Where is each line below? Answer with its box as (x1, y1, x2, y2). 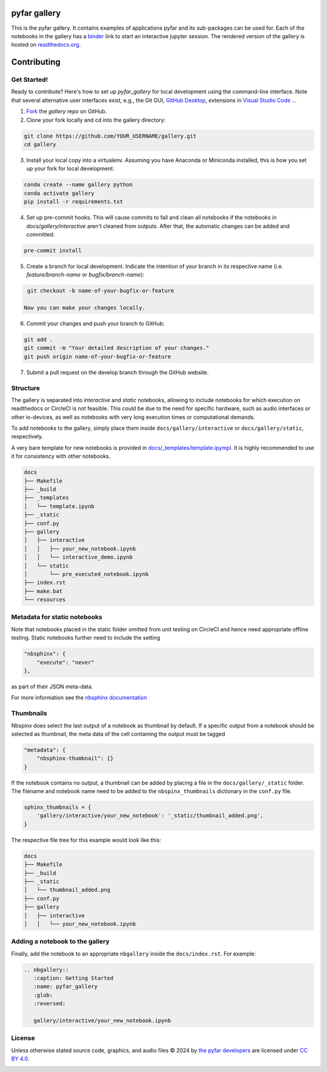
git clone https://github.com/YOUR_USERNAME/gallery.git (24, 132, 197, 139)
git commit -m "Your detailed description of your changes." (24, 344, 210, 352)
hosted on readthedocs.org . (11, 41, 81, 49)
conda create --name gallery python (24, 181, 133, 188)
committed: (26, 230, 55, 238)
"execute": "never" (36, 658, 95, 666)
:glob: (33, 991, 53, 999)
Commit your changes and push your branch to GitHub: (26, 320, 165, 327)
